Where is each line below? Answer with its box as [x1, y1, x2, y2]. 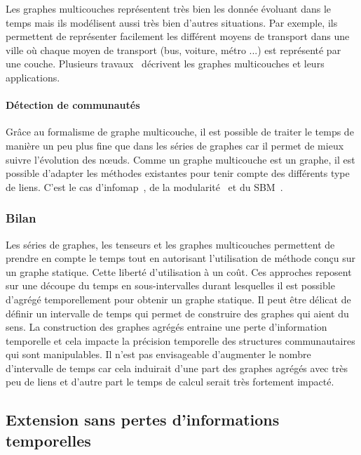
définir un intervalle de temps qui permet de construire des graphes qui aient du [6, 305, 349, 320]
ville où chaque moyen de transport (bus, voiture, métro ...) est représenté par [6, 42, 341, 57]
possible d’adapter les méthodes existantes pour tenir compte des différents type [6, 166, 350, 180]
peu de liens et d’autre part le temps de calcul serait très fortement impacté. [6, 374, 334, 389]
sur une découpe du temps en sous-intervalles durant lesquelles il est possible [6, 278, 335, 293]
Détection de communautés [6, 98, 140, 112]
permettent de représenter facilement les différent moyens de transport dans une [6, 29, 350, 44]
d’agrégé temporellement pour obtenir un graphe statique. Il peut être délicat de [6, 291, 351, 306]
